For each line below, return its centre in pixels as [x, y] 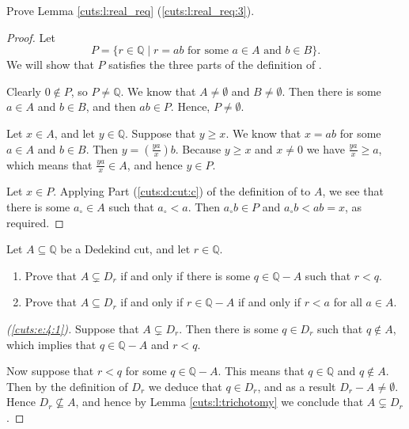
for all [348, 302]
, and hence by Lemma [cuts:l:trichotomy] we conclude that [220, 402]
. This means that [261, 371]
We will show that [50, 65]
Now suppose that [50, 371]
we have [326, 148]
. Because [198, 148]
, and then [111, 106]
